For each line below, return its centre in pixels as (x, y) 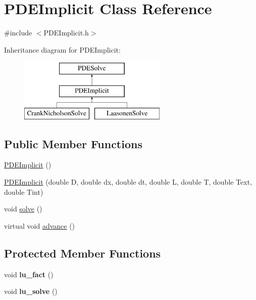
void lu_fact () (29, 274)
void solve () (23, 209)
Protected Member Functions (83, 253)
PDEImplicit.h (66, 33)
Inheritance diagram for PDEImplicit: (62, 49)
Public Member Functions (73, 143)
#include (18, 33)
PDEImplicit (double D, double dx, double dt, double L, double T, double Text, (128, 182)
